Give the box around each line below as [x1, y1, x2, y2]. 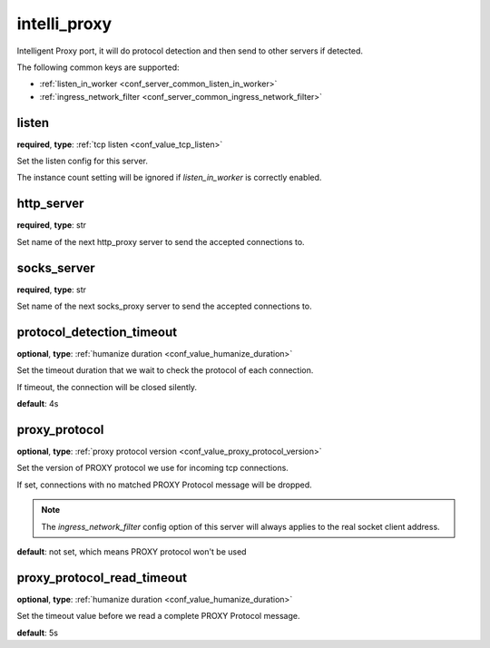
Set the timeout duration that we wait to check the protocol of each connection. [16, 365, 314, 376]
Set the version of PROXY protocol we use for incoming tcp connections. [16, 463, 289, 474]
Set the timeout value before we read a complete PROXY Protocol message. [16, 611, 300, 622]
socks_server [16, 260, 95, 276]
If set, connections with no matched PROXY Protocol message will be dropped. [16, 479, 312, 490]
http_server [16, 196, 84, 211]
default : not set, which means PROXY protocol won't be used [16, 545, 247, 557]
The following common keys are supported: [16, 62, 181, 73]
